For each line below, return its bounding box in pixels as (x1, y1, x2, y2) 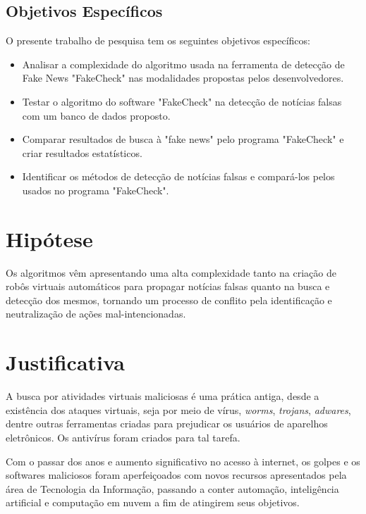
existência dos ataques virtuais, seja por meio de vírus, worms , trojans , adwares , (6, 402, 351, 417)
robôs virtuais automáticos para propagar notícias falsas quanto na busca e (6, 279, 330, 294)
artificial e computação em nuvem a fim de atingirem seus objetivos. (6, 495, 300, 510)
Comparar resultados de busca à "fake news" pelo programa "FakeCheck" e (22, 132, 344, 146)
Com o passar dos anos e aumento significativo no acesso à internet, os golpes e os (6, 453, 360, 468)
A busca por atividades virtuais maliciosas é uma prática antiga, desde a (6, 389, 319, 403)
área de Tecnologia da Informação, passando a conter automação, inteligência (6, 481, 339, 496)
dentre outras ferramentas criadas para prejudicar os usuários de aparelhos (6, 416, 328, 431)
